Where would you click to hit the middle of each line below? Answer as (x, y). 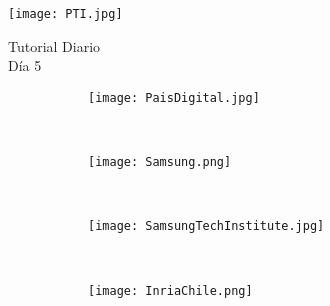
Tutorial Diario (54, 45)
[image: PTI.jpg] (65, 14)
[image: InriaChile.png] (170, 290)
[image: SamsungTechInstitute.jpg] (206, 226)
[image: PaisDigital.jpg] (174, 97)
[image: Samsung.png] (160, 162)
